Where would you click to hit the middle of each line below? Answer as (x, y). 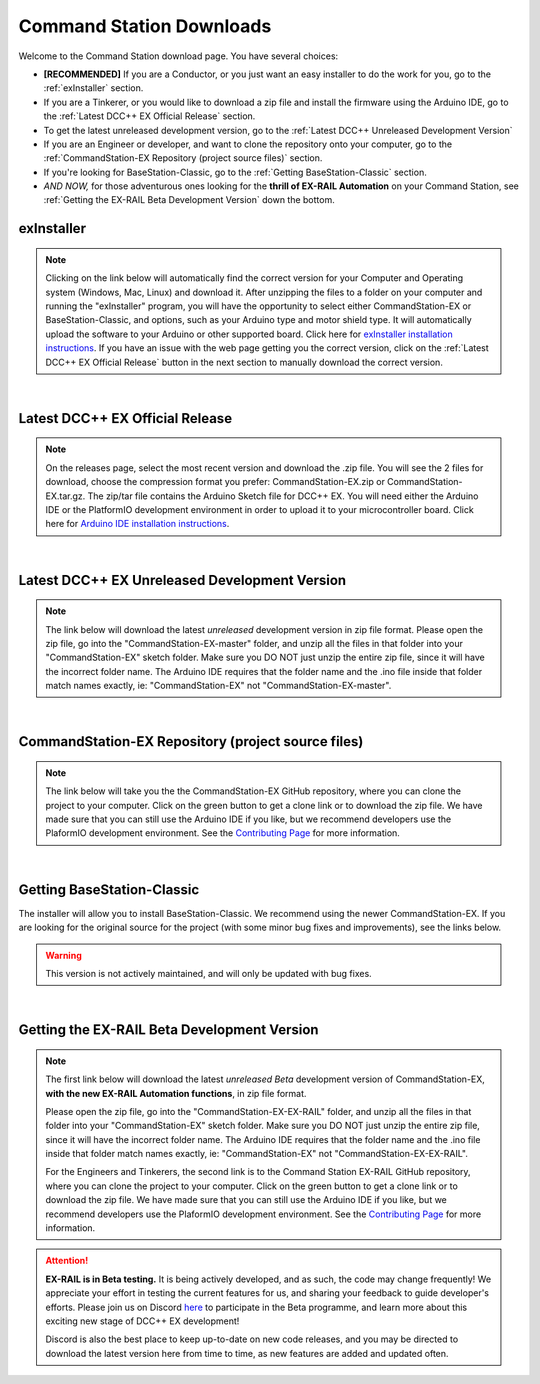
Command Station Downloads (145, 26)
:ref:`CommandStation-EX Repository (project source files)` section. (183, 158)
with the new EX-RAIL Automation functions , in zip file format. (176, 1093)
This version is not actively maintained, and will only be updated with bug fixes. (208, 973)
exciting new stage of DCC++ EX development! (142, 1321)
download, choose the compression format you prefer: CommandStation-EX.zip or (215, 482)
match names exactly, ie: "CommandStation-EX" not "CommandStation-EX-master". (218, 686)
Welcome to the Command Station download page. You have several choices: (178, 56)
